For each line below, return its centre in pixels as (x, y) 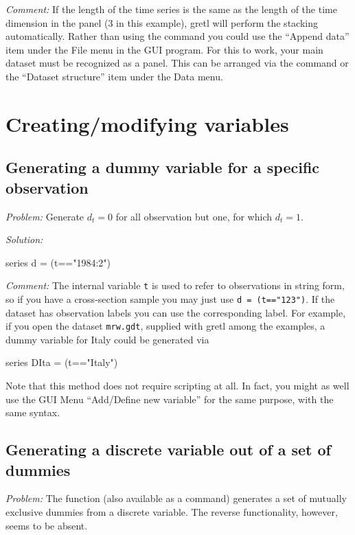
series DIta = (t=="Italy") (62, 362)
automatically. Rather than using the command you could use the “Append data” (177, 36)
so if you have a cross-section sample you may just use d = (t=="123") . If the (170, 298)
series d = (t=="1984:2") (58, 262)
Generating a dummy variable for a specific (163, 167)
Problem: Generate (45, 216)
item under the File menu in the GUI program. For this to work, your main (164, 49)
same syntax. (33, 412)
